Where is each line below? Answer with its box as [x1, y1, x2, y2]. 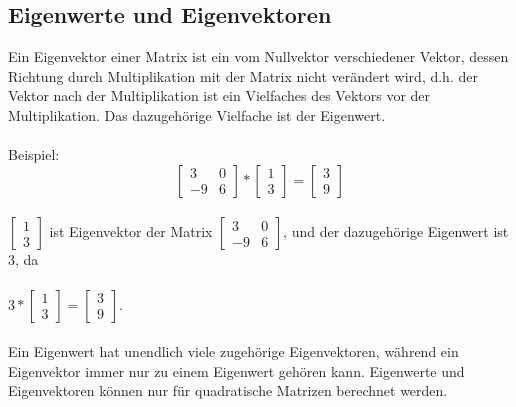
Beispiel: [8, 144, 60, 165]
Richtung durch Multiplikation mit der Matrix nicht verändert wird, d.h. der [8, 65, 478, 86]
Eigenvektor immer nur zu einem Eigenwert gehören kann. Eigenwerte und [8, 360, 465, 381]
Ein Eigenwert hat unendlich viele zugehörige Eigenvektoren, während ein [8, 341, 459, 362]
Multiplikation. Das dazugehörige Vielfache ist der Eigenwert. [8, 104, 386, 125]
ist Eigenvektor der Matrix [49, 221, 213, 242]
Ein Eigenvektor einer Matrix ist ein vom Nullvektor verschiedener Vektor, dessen [8, 46, 509, 67]
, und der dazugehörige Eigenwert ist [283, 221, 509, 242]
